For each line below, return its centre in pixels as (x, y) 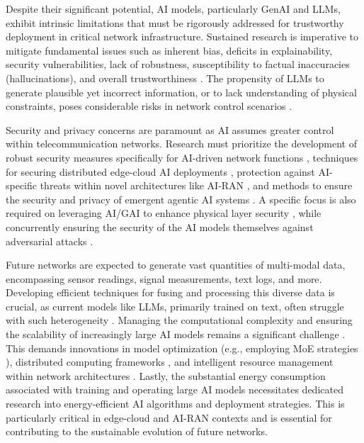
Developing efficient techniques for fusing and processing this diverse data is (170, 292)
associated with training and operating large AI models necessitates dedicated (175, 389)
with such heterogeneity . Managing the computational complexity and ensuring (179, 320)
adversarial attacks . (50, 241)
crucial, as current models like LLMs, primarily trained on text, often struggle (175, 306)
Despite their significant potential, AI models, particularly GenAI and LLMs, (173, 9)
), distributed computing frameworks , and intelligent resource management (170, 362)
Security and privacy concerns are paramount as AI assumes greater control (170, 129)
